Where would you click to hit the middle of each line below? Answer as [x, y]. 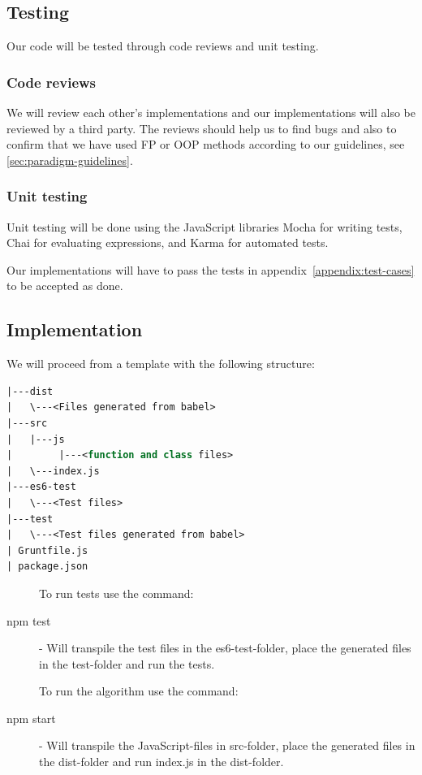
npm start [31, 718]
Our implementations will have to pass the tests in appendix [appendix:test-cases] [211, 269]
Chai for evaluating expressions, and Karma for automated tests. [168, 242]
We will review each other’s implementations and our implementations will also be [211, 113]
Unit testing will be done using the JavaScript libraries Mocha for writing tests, [205, 226]
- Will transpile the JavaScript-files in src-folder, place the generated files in [227, 745]
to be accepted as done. [65, 286]
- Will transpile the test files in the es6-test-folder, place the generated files [225, 648]
